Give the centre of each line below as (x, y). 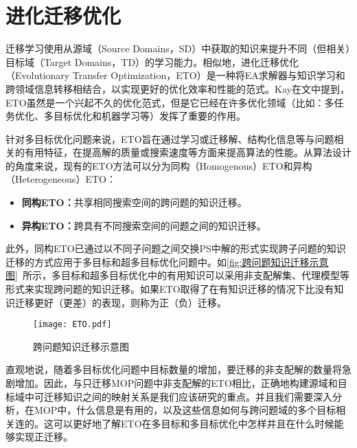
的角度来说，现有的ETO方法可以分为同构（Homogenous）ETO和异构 (159, 165)
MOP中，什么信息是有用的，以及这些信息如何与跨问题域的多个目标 (185, 410)
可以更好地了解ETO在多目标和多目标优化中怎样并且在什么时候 (194, 423)
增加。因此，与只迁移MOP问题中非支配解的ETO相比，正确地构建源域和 (176, 383)
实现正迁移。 (44, 437)
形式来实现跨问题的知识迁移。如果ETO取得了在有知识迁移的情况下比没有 (170, 289)
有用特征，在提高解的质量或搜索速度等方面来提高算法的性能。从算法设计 (188, 152)
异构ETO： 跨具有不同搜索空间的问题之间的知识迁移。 (144, 225)
